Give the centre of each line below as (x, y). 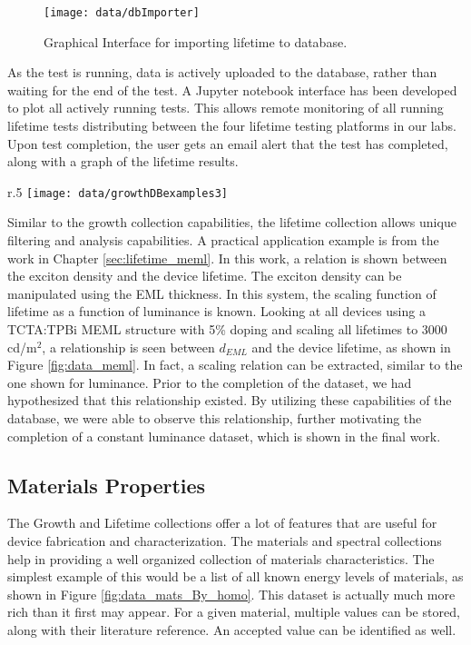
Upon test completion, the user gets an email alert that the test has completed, (228, 143)
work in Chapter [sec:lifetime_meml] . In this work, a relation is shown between (227, 258)
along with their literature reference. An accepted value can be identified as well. (232, 629)
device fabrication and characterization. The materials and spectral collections (225, 540)
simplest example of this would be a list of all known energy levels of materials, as (235, 576)
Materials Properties (107, 485)
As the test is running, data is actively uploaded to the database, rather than (222, 72)
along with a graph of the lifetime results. (123, 161)
